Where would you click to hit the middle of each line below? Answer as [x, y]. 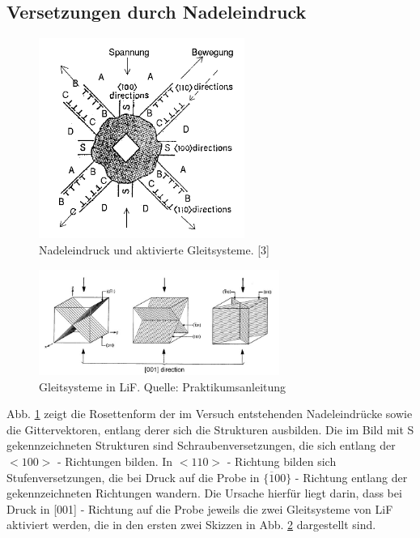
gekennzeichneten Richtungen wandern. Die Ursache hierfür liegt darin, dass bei [204, 493]
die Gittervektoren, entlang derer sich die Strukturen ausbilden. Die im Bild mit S [210, 429]
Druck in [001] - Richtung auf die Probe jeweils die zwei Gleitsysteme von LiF [200, 508]
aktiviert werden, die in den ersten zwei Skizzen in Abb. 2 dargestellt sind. [191, 525]
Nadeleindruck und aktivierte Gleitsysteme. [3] [155, 250]
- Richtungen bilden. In [115, 461]
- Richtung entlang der [351, 477]
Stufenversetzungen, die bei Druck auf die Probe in [133, 477]
